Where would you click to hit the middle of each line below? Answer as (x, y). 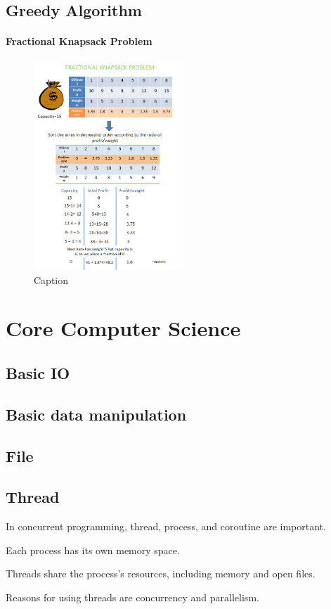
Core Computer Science (123, 328)
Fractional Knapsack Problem (79, 41)
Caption (51, 280)
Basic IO (38, 373)
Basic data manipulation (96, 414)
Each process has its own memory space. (93, 550)
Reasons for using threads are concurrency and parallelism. (132, 597)
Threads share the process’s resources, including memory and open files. (161, 573)
